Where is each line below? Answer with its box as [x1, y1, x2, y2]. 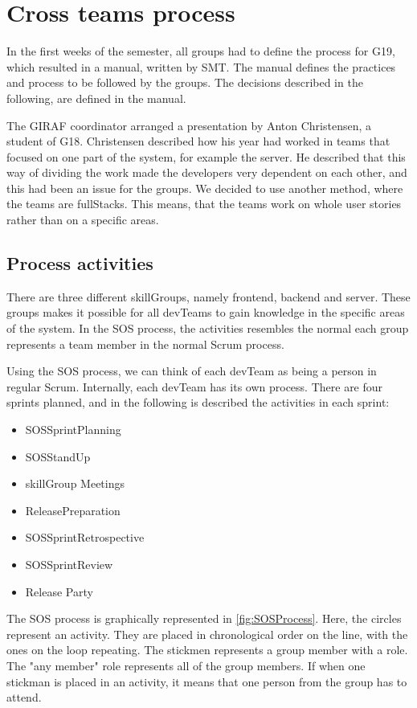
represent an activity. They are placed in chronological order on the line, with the [6, 625, 408, 642]
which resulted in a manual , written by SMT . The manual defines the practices [6, 58, 396, 75]
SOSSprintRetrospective [25, 529, 145, 546]
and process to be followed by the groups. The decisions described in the [6, 74, 363, 91]
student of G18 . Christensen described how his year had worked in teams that [6, 133, 390, 149]
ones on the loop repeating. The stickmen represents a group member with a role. [6, 641, 408, 658]
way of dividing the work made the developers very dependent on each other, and [6, 164, 407, 181]
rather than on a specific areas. [6, 211, 159, 228]
